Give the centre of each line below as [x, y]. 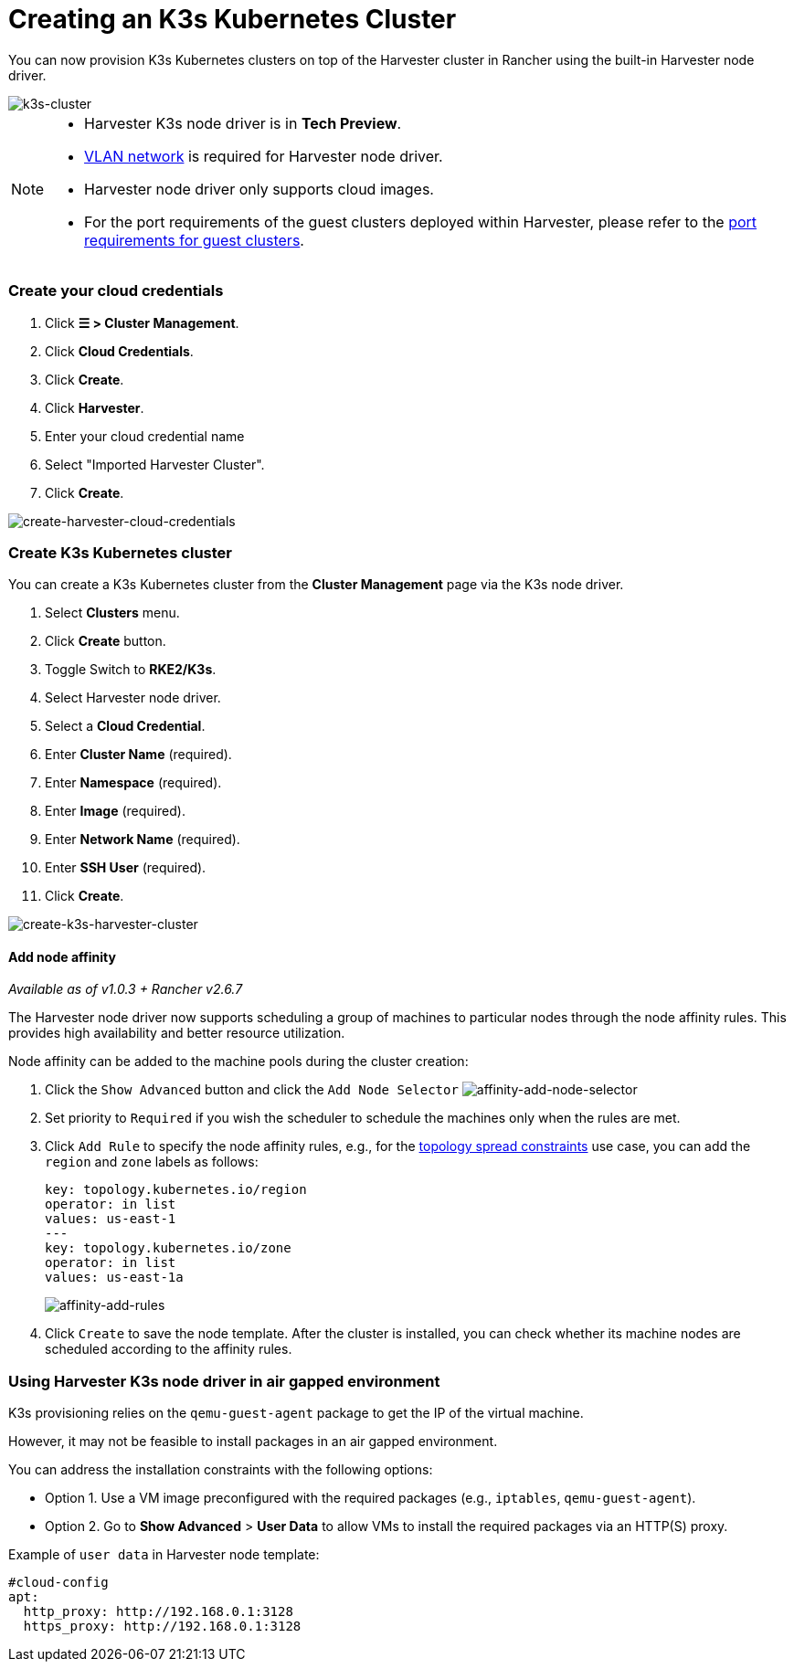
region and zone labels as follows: [152, 1162]
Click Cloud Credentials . [119, 351]
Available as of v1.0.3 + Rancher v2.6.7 [126, 989]
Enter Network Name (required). [143, 840]
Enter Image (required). [115, 811]
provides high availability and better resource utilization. [177, 1033]
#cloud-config [58, 1583]
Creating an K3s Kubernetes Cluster [233, 19]
